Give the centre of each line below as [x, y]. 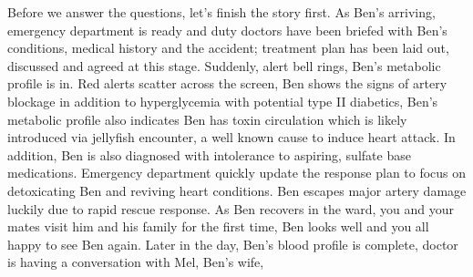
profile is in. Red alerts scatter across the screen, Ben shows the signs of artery [227, 83]
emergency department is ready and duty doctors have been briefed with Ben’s [227, 30]
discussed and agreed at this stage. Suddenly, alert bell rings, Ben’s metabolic [224, 65]
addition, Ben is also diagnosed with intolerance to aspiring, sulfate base [209, 154]
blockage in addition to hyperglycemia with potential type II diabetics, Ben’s [223, 101]
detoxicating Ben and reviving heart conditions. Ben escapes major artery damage [237, 190]
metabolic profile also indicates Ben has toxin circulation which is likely [207, 119]
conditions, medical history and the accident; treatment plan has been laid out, [228, 48]
